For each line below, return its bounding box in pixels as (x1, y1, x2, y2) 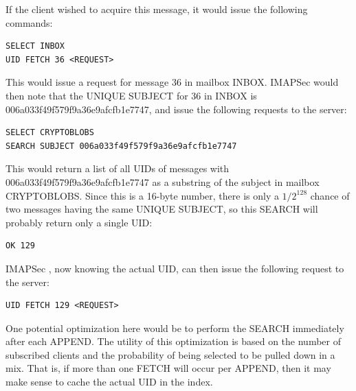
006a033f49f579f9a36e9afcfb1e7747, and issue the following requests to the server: (5, 102, 347, 116)
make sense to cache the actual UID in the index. (5, 375, 213, 389)
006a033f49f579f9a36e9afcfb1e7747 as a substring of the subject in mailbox (5, 174, 320, 189)
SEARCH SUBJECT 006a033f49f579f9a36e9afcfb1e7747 (5, 141, 237, 151)
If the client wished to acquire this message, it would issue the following (5, 2, 308, 16)
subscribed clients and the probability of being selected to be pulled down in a (5, 347, 335, 362)
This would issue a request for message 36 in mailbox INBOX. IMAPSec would (5, 75, 339, 89)
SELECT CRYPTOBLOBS (5, 128, 94, 138)
